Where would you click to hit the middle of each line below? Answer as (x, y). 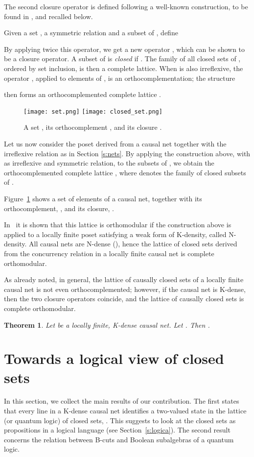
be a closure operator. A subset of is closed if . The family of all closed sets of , (122, 59)
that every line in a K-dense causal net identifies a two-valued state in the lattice (125, 410)
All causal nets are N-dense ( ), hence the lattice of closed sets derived (133, 244)
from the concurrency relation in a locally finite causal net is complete (109, 253)
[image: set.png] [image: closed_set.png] (93, 111)
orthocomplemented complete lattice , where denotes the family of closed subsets (125, 172)
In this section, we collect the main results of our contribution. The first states (122, 401)
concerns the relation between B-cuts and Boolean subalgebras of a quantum (119, 439)
